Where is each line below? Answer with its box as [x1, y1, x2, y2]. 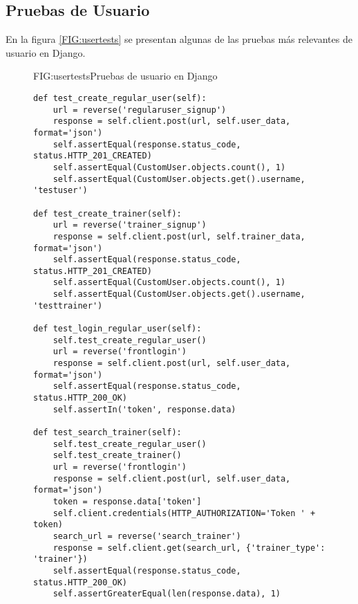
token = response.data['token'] [53, 496, 202, 506]
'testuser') [33, 185, 88, 196]
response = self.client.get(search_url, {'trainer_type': [53, 542, 326, 553]
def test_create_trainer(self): [33, 208, 182, 219]
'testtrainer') [33, 300, 103, 311]
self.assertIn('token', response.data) [53, 404, 236, 414]
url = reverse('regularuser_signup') [53, 104, 227, 115]
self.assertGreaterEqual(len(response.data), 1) [53, 589, 281, 599]
